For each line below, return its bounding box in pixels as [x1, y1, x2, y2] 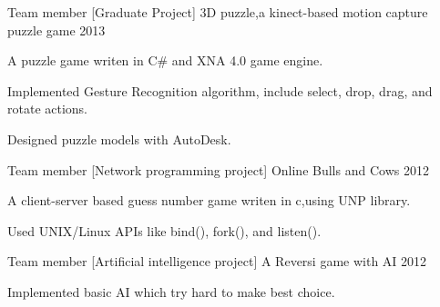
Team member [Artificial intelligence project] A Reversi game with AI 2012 [7, 252, 427, 271]
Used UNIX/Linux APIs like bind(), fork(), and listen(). [7, 221, 322, 240]
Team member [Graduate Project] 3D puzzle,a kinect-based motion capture [7, 3, 428, 21]
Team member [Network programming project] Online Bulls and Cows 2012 [7, 160, 429, 179]
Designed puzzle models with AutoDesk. [7, 129, 231, 148]
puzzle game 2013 [7, 20, 106, 39]
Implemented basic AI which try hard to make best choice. [7, 282, 335, 301]
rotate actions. [7, 99, 88, 118]
